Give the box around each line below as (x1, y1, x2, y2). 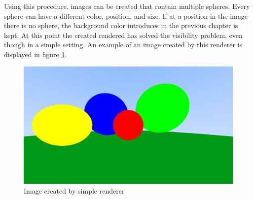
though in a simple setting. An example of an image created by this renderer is (4, 39, 243, 50)
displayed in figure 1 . (4, 49, 67, 59)
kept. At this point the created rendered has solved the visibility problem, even (4, 30, 243, 40)
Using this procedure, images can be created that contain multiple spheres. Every (4, 1, 250, 11)
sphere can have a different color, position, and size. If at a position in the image (4, 10, 248, 21)
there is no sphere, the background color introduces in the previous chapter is (4, 20, 238, 31)
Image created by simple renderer (24, 185, 125, 196)
